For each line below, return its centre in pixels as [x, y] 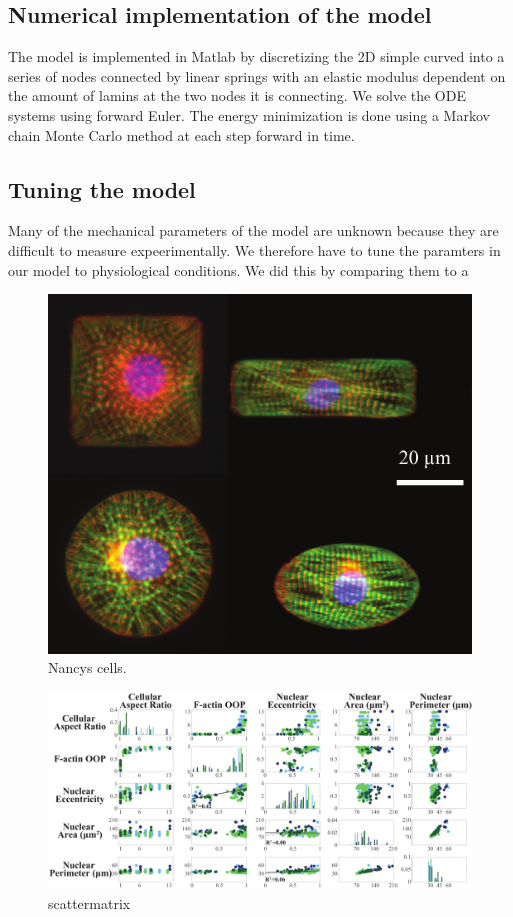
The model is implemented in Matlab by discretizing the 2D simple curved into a [256, 56]
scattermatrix [89, 902]
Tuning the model [102, 188]
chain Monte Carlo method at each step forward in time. [181, 134]
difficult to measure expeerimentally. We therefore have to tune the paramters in [254, 249]
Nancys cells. [87, 667]
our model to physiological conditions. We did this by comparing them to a [238, 269]
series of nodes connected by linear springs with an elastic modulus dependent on [257, 75]
